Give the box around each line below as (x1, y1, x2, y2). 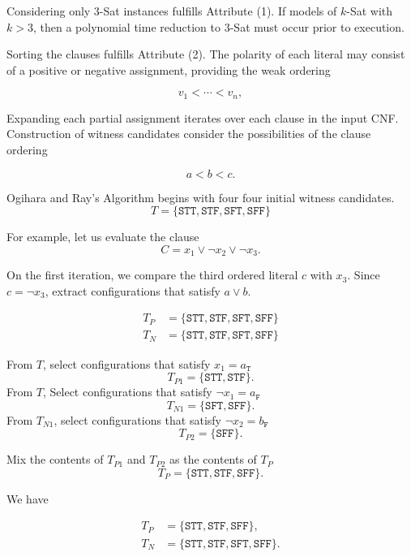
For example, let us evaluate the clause (6, 228, 199, 245)
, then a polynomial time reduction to (32, 18, 221, 35)
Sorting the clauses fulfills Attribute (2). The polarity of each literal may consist (6, 45, 405, 63)
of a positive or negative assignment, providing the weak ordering (6, 61, 331, 78)
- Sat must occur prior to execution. (229, 18, 405, 35)
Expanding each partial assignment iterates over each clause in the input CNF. (6, 109, 399, 126)
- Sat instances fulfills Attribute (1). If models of (99, 2, 337, 19)
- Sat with (346, 2, 393, 19)
